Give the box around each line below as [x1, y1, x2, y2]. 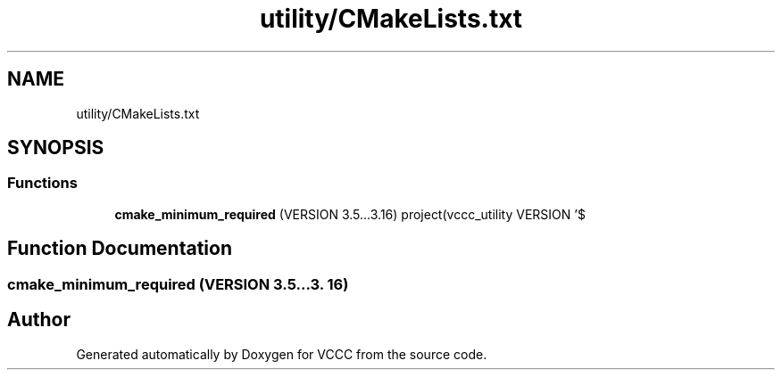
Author [7, 308, 71, 332]
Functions [7, 174, 78, 193]
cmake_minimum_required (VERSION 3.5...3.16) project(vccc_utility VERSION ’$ [114, 206, 586, 222]
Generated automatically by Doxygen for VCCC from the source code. [76, 346, 487, 362]
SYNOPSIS [7, 136, 104, 160]
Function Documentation [7, 237, 232, 260]
